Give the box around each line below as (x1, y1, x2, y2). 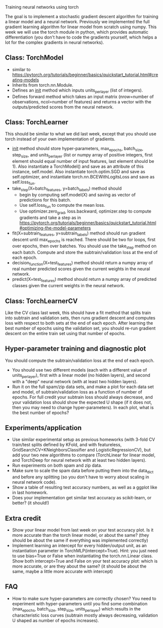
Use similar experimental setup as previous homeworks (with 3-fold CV (12, 436, 155, 443)
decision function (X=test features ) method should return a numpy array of (12, 259, 153, 267)
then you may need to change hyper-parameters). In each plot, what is (12, 404, 154, 410)
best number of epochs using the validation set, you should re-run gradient (5, 325, 156, 331)
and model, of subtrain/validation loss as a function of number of (12, 389, 143, 394)
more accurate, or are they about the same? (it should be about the (12, 563, 147, 569)
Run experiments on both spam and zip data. (12, 463, 102, 469)
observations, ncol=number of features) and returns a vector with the (12, 98, 152, 104)
